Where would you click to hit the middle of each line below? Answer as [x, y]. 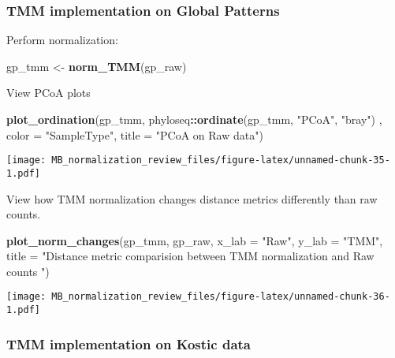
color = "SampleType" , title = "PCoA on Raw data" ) [135, 134]
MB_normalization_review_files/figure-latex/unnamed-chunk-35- [221, 160]
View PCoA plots [48, 93]
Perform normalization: [62, 40]
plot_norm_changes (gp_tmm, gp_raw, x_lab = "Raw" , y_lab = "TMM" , [195, 240]
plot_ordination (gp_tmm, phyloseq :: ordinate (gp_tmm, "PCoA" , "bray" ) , [194, 119]
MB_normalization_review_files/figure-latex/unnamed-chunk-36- [221, 297]
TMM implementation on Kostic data [129, 343]
